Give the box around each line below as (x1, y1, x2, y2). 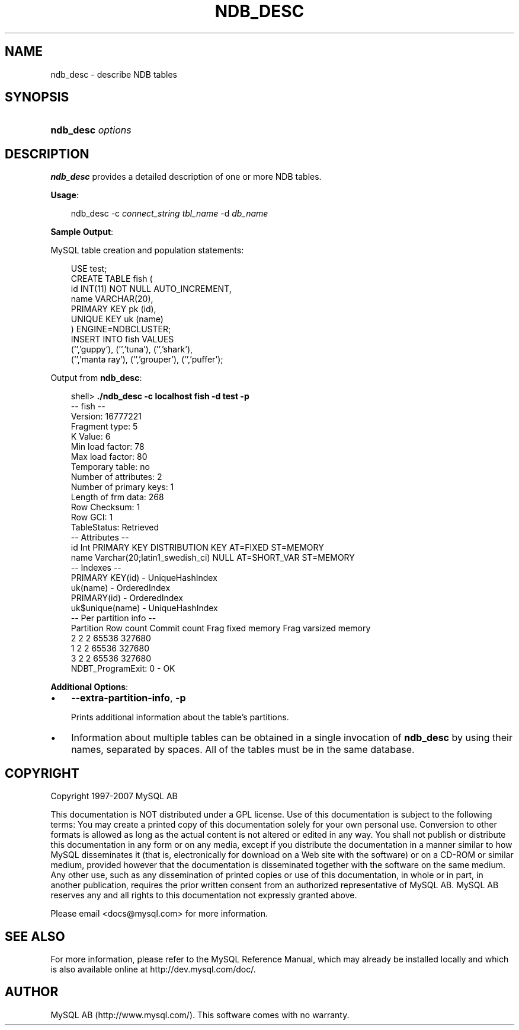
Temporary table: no (71, 462, 150, 472)
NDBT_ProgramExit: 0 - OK (71, 663, 175, 674)
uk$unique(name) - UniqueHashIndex (71, 603, 218, 613)
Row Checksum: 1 (71, 502, 140, 513)
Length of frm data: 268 (71, 492, 164, 503)
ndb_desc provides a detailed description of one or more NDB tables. (50, 171, 322, 182)
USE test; (71, 263, 107, 274)
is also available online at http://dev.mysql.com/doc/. (50, 964, 256, 974)
